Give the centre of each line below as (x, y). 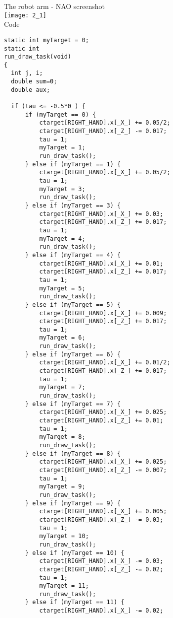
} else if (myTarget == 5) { (73, 305)
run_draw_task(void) (38, 57)
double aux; (31, 90)
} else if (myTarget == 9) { (73, 503)
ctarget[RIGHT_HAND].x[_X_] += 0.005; (103, 512)
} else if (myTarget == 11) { (75, 602)
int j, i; (27, 73)
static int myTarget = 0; (46, 40)
